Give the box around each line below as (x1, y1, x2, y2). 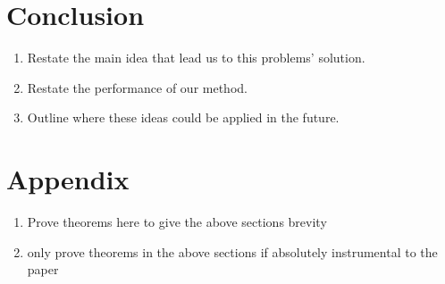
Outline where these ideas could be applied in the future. (27, 108, 340, 127)
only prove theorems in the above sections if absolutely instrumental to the (27, 242, 438, 261)
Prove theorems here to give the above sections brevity (27, 213, 327, 231)
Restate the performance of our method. (27, 78, 248, 96)
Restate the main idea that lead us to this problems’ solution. (27, 48, 365, 67)
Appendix (6, 161, 130, 197)
